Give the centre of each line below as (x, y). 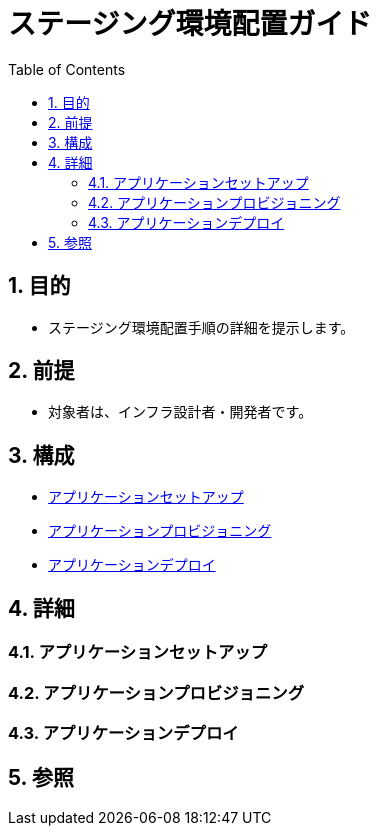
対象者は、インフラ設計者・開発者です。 (180, 412)
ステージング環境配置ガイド (190, 24)
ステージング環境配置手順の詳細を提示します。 (201, 327)
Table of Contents (67, 69)
